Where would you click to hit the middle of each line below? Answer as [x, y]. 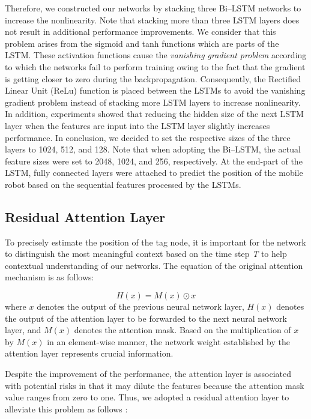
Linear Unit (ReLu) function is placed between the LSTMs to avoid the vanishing [155, 90]
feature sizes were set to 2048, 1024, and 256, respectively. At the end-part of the [154, 161]
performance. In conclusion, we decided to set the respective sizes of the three [148, 137]
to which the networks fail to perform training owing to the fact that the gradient [155, 66]
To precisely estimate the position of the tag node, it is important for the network [155, 242]
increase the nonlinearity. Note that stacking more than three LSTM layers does [152, 20]
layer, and [23, 330]
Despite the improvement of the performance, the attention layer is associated [148, 374]
